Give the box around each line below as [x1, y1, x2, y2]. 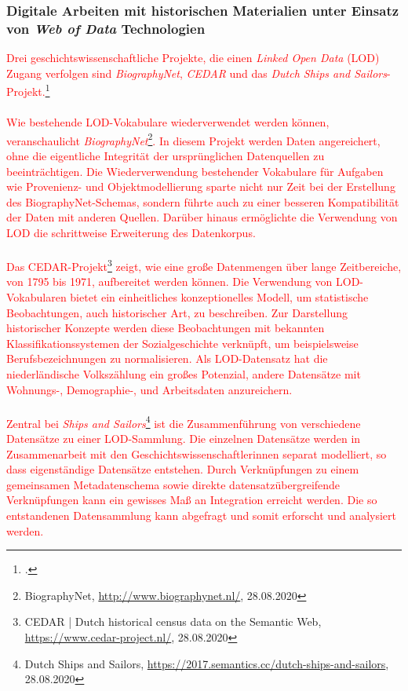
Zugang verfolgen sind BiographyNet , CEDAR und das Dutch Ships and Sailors [6, 64, 387, 81]
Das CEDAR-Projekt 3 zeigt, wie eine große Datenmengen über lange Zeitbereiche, [6, 256, 402, 274]
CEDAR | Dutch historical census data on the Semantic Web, [24, 613, 322, 630]
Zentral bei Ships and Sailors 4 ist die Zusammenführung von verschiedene [6, 412, 361, 431]
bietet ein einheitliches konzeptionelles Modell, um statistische [70, 289, 369, 305]
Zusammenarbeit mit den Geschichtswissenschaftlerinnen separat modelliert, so [6, 445, 387, 462]
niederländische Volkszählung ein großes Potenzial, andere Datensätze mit [6, 365, 361, 382]
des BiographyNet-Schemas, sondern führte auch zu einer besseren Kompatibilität [6, 193, 399, 210]
